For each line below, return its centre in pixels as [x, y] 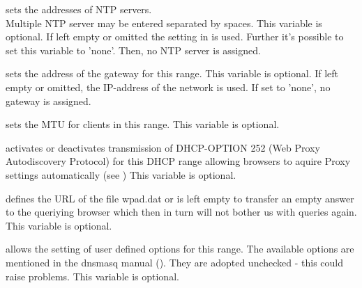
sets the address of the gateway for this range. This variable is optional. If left [172, 73]
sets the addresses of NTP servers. [79, 9]
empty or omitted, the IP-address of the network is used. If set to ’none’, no [168, 87]
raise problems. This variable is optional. [92, 276]
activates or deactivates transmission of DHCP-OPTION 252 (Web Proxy [163, 147]
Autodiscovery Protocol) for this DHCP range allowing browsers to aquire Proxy [178, 161]
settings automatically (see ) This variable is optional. [121, 174]
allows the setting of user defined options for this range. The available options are [180, 249]
